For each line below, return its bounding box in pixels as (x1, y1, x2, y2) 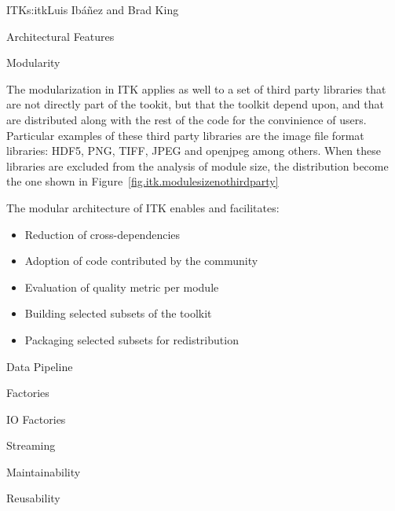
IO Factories (6, 410, 66, 427)
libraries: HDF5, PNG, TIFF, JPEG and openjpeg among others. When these (6, 142, 381, 159)
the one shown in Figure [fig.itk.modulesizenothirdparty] (6, 173, 279, 189)
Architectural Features (6, 28, 115, 44)
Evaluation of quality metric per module (24, 278, 219, 295)
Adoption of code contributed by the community (24, 252, 258, 269)
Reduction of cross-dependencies (24, 226, 181, 242)
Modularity (6, 54, 60, 71)
